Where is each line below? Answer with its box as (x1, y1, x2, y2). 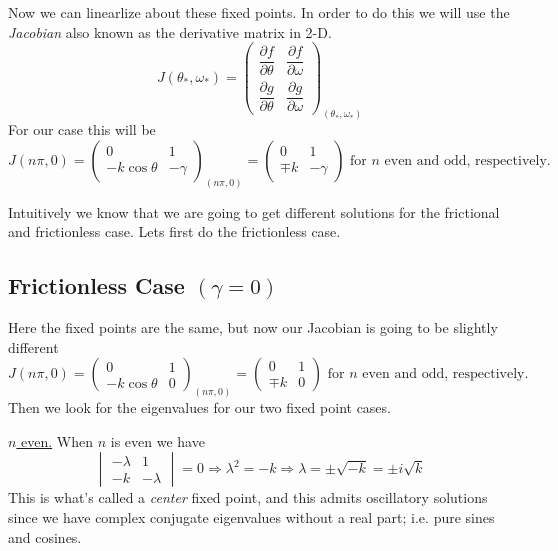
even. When (21, 430, 94, 451)
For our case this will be (8, 119, 156, 140)
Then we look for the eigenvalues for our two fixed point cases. (8, 397, 391, 418)
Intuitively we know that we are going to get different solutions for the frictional (8, 201, 500, 222)
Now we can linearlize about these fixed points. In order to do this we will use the (8, 2, 510, 22)
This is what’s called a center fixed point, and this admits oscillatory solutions (8, 487, 488, 508)
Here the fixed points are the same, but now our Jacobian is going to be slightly (8, 317, 498, 338)
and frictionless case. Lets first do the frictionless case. (8, 221, 341, 242)
